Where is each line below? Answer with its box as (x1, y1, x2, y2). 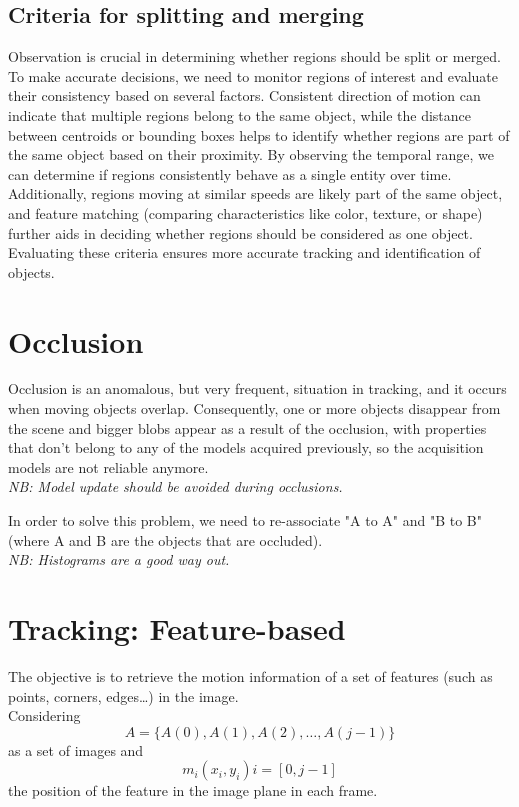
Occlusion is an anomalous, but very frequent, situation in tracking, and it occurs (8, 378, 507, 399)
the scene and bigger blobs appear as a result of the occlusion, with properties (8, 417, 487, 438)
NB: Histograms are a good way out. (8, 549, 230, 570)
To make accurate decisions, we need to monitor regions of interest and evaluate (8, 65, 499, 86)
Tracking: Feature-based (8, 607, 346, 648)
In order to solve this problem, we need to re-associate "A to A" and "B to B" (8, 510, 482, 531)
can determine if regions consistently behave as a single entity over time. (8, 163, 452, 184)
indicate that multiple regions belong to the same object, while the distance (8, 104, 472, 125)
